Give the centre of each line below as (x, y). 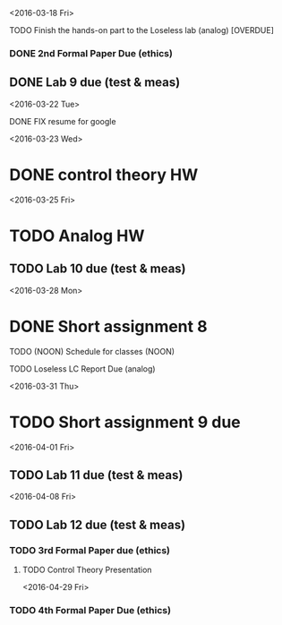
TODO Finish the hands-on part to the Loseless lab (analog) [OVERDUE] (142, 30)
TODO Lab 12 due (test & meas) (98, 524)
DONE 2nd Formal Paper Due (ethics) (91, 53)
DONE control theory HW (104, 175)
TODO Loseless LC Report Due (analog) (82, 368)
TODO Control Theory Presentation (87, 570)
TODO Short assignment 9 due (125, 422)
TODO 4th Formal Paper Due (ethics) (90, 610)
